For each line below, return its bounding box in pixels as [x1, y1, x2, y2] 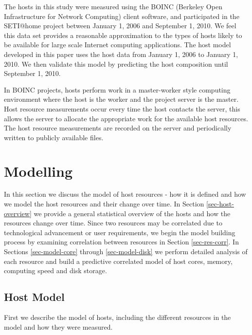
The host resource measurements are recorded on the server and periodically [4, 123, 232, 133]
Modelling [4, 161, 73, 181]
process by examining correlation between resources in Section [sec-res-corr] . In [4, 237, 239, 247]
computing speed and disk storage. [4, 265, 107, 276]
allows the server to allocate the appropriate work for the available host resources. [4, 113, 248, 123]
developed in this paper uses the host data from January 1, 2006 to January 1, [4, 49, 238, 59]
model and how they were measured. [4, 321, 113, 332]
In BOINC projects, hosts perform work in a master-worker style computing [4, 84, 231, 94]
